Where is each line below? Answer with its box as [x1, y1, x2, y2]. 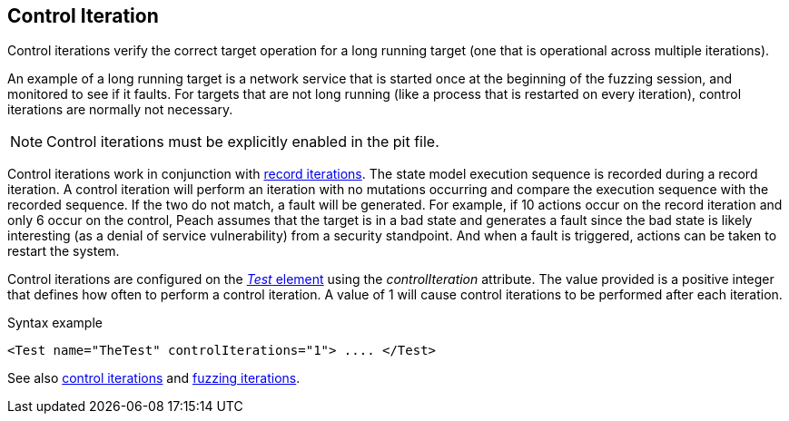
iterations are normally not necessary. [7, 102, 233, 118]
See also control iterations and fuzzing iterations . [7, 370, 301, 387]
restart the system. [7, 243, 120, 259]
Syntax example [7, 315, 103, 331]
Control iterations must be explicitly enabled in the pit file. [46, 132, 439, 152]
